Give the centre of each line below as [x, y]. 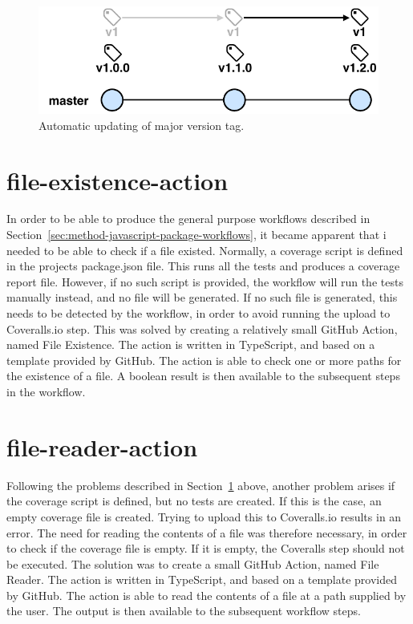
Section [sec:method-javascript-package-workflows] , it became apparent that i [196, 235]
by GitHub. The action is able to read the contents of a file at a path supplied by [206, 595]
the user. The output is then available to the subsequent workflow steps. [184, 611]
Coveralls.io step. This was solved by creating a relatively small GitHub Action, [202, 328]
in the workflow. [46, 392]
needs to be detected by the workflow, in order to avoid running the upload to [198, 313]
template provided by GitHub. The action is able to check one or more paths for [204, 360]
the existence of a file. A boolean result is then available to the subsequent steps [203, 376]
